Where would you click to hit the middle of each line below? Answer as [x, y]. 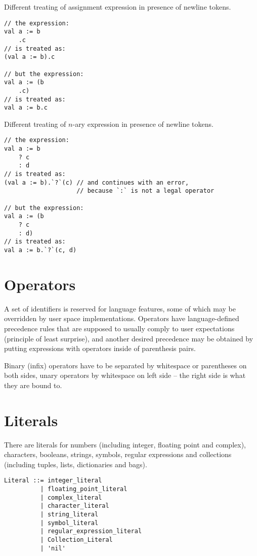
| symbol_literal [69, 523]
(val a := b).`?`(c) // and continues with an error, [97, 182]
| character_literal [75, 506]
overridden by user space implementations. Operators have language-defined [122, 318]
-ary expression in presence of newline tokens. [143, 124]
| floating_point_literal [84, 489]
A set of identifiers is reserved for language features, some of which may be [120, 308]
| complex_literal [71, 497]
